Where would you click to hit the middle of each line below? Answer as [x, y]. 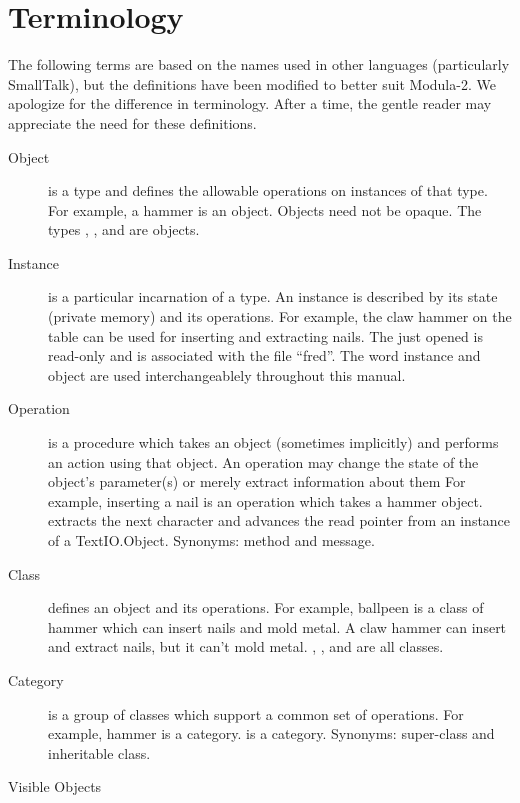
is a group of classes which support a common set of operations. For [256, 713]
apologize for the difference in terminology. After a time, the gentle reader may [250, 103]
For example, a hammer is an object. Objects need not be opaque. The [265, 209]
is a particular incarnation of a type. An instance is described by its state [273, 296]
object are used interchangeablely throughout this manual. [227, 374]
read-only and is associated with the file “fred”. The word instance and [264, 355]
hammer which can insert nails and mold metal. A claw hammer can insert [277, 626]
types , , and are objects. [124, 229]
